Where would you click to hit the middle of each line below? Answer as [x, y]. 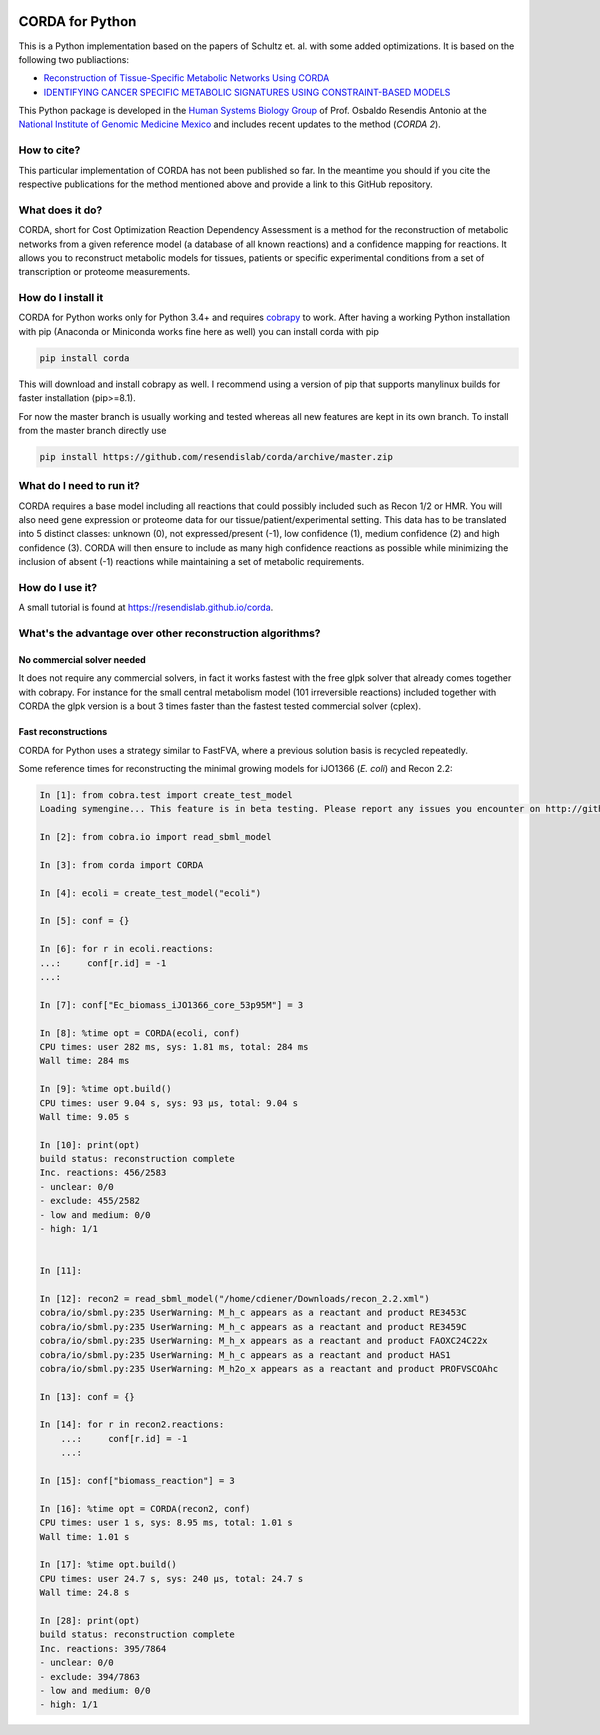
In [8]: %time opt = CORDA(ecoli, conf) [139, 1033]
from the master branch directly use [92, 430]
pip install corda [84, 358]
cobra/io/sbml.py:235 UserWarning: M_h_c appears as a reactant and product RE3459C [253, 1326]
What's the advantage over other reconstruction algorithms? [169, 633]
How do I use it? [58, 588]
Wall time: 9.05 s [84, 1116]
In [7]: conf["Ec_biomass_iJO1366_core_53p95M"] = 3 [171, 1004]
